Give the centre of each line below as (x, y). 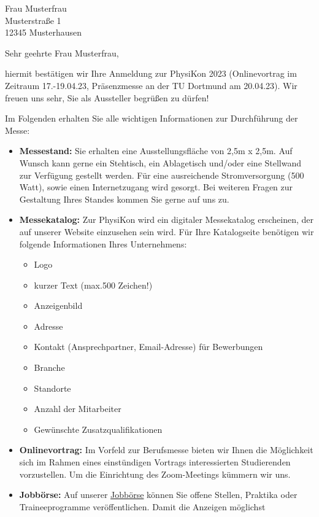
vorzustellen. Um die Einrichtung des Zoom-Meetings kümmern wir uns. (155, 474)
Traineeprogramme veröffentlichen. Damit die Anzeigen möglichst (142, 506)
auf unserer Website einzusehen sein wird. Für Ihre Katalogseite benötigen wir (167, 231)
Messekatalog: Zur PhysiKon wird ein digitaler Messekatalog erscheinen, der (167, 220)
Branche (49, 367)
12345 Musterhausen (44, 32)
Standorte (52, 388)
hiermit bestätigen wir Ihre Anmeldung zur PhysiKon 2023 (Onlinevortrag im (151, 73)
